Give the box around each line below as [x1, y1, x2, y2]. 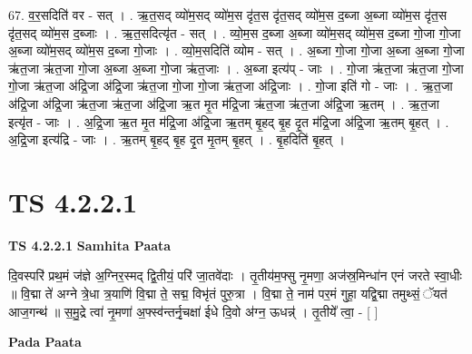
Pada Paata [8, 332, 82, 351]
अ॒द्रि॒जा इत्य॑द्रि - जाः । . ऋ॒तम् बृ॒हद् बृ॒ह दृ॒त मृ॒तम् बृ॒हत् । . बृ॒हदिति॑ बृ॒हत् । [8, 130, 345, 149]
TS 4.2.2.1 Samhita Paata [8, 235, 172, 254]
